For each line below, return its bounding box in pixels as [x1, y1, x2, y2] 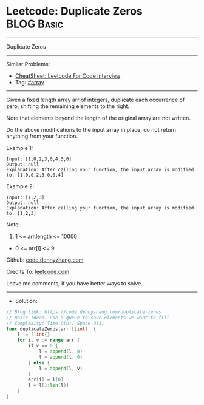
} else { [28, 359, 50, 366]
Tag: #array [15, 78, 44, 86]
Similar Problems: [6, 60, 50, 67]
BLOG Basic [6, 17, 64, 31]
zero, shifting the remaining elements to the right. [6, 102, 129, 110]
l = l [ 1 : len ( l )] [28, 383, 69, 389]
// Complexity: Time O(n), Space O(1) [6, 320, 104, 326]
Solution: [15, 297, 38, 304]
